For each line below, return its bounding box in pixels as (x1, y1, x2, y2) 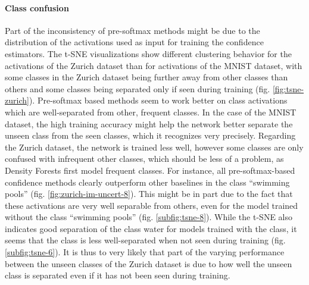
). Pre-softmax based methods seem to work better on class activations (29, 94, 288, 107)
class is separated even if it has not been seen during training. (5, 269, 230, 281)
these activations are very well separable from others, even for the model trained (5, 199, 298, 211)
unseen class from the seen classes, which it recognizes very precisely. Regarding (5, 129, 296, 142)
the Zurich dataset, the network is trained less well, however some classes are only (5, 140, 304, 153)
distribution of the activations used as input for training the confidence (5, 36, 264, 48)
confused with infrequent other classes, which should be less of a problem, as (5, 152, 284, 165)
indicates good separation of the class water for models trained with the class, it (5, 222, 297, 234)
